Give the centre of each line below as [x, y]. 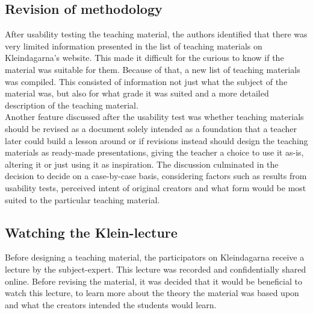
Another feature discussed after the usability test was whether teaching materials [154, 117]
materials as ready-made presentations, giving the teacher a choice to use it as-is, [154, 152]
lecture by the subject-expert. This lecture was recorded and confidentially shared [156, 269]
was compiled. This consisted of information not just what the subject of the [146, 81]
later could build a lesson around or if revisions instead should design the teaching [156, 140]
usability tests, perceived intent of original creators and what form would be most [156, 187]
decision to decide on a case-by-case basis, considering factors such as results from [156, 176]
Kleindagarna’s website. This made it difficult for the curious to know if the [144, 58]
